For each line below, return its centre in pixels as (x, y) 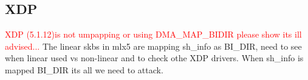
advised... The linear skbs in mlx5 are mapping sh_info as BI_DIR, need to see (153, 46)
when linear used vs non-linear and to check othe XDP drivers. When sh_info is (154, 58)
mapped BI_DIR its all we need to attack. (84, 69)
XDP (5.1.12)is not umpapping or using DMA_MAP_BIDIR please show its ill (153, 34)
